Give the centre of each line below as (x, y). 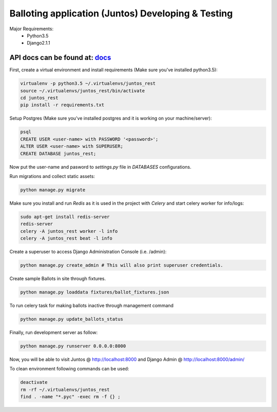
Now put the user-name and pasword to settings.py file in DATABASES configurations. (101, 167)
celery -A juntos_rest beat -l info (66, 238)
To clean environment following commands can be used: (69, 369)
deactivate (34, 382)
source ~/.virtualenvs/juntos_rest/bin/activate (83, 91)
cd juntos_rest (39, 98)
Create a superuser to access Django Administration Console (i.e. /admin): (88, 252)
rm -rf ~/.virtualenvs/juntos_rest (65, 389)
